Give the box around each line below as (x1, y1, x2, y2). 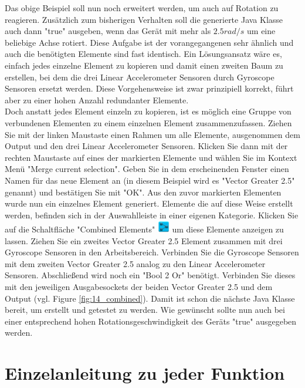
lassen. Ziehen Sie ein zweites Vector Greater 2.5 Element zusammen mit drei (5, 234, 283, 247)
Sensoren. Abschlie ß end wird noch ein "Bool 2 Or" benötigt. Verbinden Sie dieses (5, 269, 296, 281)
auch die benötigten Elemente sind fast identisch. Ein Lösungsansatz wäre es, (5, 48, 282, 60)
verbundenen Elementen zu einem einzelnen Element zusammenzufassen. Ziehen (5, 116, 292, 129)
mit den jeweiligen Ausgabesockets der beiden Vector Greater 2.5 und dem (5, 281, 273, 293)
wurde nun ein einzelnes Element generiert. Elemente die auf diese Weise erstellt (5, 197, 293, 210)
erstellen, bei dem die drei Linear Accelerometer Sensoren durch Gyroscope (5, 70, 274, 83)
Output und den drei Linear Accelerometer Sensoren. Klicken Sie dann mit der (5, 140, 288, 152)
